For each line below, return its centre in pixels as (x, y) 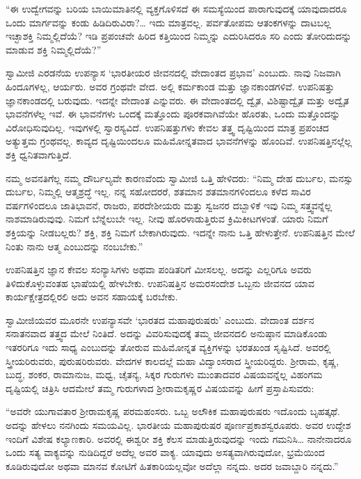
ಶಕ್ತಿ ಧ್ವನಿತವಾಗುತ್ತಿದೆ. (39, 154)
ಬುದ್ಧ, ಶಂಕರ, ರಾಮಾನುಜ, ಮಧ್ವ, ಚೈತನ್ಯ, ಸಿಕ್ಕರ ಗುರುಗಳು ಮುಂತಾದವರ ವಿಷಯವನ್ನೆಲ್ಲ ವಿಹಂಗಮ (164, 374)
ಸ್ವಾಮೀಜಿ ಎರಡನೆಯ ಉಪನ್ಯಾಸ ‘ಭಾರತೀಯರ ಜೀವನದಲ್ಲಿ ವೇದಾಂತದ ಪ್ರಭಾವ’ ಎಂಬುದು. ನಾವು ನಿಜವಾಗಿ (174, 73)
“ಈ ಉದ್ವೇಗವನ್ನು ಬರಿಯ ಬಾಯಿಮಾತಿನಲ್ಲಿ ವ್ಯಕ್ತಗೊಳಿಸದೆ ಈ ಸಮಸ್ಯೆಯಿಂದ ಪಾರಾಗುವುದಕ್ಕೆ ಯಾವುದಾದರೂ (176, 8)
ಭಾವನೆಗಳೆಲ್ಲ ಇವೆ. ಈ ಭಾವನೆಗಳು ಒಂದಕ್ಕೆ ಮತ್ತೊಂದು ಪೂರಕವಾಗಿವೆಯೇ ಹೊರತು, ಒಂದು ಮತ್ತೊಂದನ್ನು (173, 114)
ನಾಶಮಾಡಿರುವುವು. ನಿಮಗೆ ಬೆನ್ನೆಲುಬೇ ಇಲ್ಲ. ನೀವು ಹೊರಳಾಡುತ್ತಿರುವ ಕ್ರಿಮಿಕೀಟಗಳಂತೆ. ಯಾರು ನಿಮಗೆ (167, 219)
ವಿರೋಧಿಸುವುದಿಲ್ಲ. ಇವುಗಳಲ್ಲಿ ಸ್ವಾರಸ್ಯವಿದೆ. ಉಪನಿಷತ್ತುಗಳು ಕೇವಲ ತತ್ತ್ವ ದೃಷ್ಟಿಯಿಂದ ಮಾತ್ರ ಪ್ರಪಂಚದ (167, 127)
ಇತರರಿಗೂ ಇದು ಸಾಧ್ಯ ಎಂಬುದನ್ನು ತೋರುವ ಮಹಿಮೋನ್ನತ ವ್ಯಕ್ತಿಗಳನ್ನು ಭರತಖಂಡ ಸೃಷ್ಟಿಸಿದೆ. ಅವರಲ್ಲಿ (168, 347)
